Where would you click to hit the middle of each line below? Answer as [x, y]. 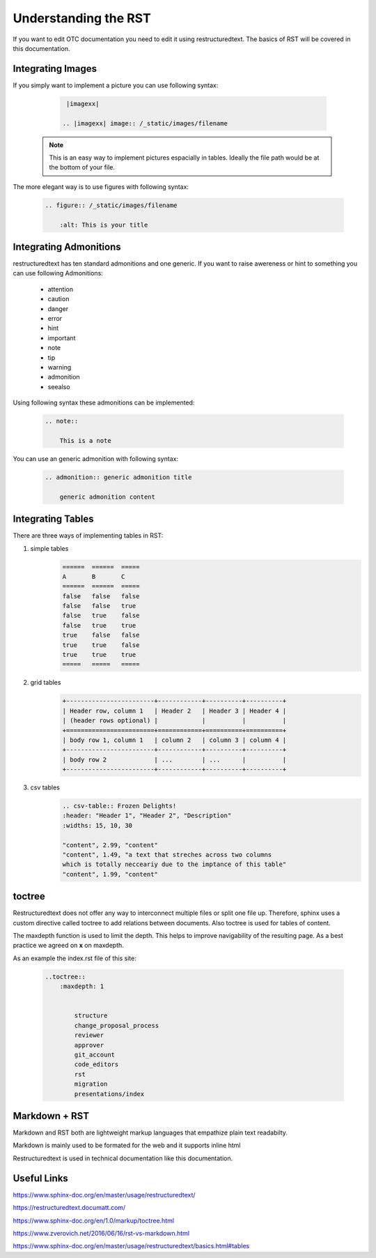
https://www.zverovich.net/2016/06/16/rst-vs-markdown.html [101, 1233]
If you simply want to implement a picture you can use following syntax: [116, 85]
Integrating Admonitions [67, 247]
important [62, 338]
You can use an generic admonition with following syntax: [96, 459]
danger [58, 309]
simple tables [49, 548]
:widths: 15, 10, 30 [97, 825]
